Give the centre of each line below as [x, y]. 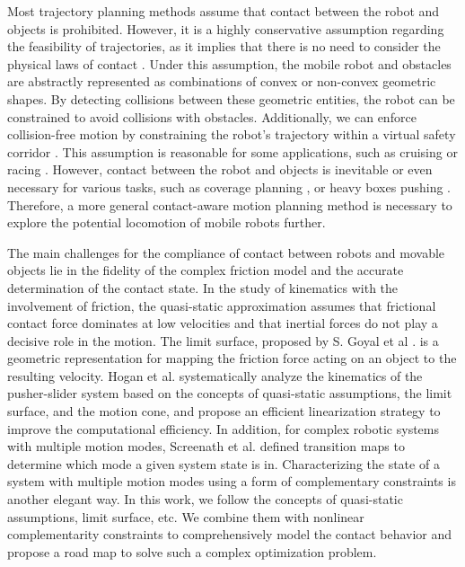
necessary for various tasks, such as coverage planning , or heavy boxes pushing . [229, 186]
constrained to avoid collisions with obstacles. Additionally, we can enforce [212, 116]
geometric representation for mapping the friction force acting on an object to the [232, 358]
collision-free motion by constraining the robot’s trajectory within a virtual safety [232, 134]
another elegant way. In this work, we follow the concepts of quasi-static [205, 499]
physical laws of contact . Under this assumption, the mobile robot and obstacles [229, 63]
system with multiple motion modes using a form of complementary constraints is [232, 481]
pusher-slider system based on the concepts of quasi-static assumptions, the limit [230, 393]
